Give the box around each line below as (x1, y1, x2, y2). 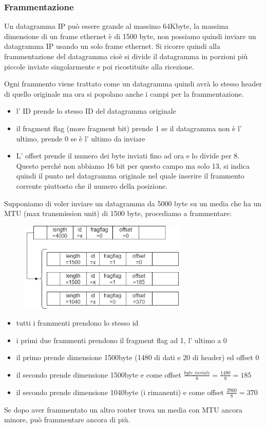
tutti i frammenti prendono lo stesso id (16, 317, 139, 328)
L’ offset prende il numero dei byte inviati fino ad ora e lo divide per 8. (16, 150, 240, 161)
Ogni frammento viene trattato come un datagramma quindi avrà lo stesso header (4, 78, 262, 89)
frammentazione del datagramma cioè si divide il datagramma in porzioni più (4, 51, 248, 61)
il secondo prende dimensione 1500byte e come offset (16, 369, 181, 380)
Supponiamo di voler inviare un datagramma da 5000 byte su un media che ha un (4, 198, 262, 208)
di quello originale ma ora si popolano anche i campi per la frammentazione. (4, 88, 244, 99)
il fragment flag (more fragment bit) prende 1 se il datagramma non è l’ (16, 122, 242, 133)
